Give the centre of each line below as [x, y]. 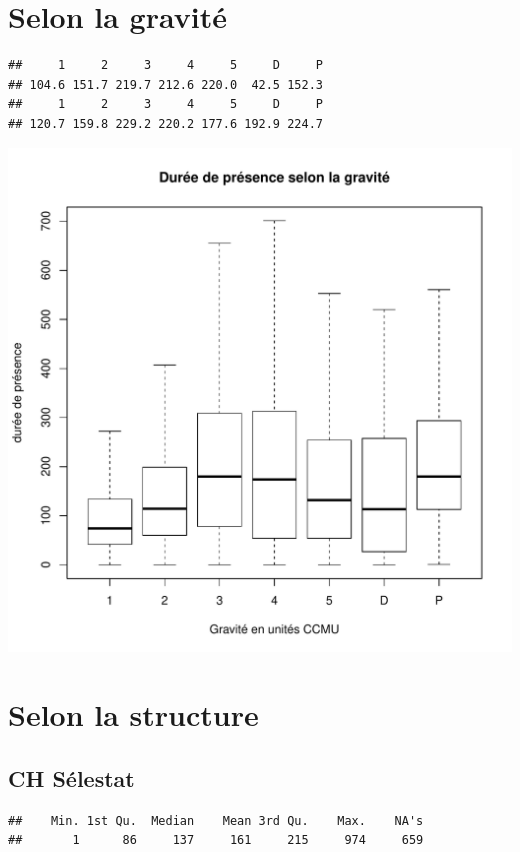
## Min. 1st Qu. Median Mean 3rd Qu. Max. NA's [216, 820]
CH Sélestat [71, 777]
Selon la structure [133, 714]
